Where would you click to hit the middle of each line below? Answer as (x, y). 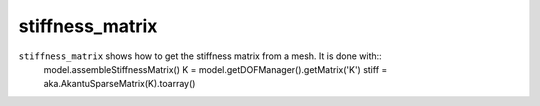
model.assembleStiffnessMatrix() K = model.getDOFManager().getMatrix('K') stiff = (215, 69)
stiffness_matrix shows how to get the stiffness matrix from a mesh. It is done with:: (200, 56)
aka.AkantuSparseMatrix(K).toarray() (119, 84)
